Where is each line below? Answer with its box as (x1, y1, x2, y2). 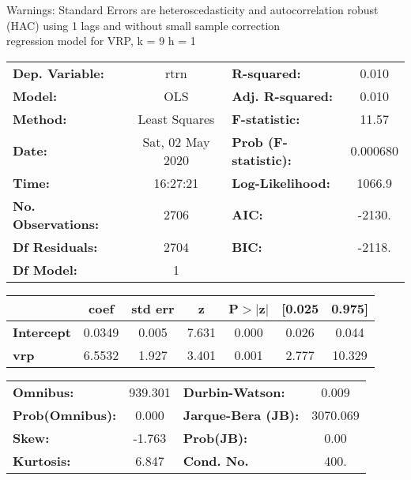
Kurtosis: (13, 451, 71, 470)
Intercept (13, 322, 71, 341)
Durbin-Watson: (183, 382, 285, 401)
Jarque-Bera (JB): (183, 405, 300, 424)
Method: (13, 109, 67, 128)
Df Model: (13, 260, 77, 279)
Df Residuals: (13, 237, 98, 256)
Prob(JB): (183, 428, 248, 447)
